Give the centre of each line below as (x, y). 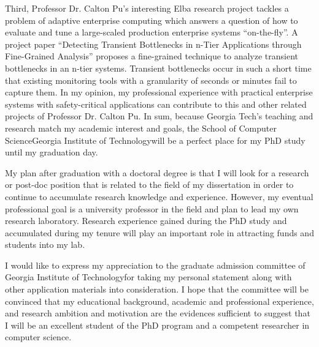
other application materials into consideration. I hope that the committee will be (157, 289)
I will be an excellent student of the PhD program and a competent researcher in (157, 325)
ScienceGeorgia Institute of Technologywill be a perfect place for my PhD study (155, 140)
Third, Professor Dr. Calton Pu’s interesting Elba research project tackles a (147, 8)
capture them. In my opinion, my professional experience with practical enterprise (159, 92)
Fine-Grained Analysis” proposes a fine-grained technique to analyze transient (152, 56)
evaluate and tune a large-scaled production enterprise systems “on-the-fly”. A (152, 32)
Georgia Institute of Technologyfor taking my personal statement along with (148, 277)
